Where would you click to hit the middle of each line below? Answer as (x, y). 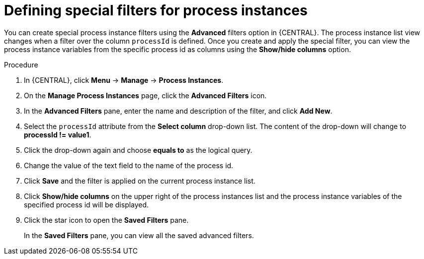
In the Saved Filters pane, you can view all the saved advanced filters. (139, 235)
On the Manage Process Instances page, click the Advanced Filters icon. (145, 95)
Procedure (21, 65)
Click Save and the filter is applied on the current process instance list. (140, 181)
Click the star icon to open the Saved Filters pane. (106, 220)
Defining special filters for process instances (156, 10)
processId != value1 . (58, 134)
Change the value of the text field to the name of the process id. (129, 165)
